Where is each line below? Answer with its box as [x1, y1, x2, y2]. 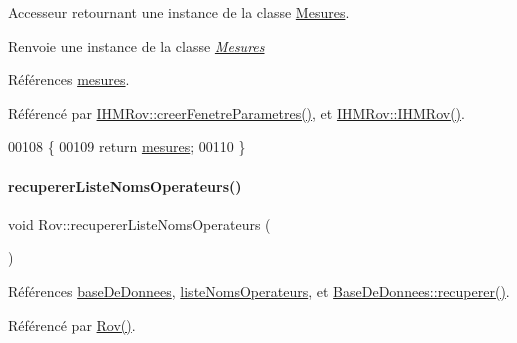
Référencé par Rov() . [8, 314, 136, 335]
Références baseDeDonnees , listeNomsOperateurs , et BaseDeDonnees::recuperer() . [8, 280, 510, 301]
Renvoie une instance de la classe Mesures [8, 35, 265, 56]
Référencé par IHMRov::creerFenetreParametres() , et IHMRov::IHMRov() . [8, 102, 465, 123]
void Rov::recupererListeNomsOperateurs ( [8, 213, 271, 234]
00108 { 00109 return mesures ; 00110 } [8, 136, 246, 157]
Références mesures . [8, 69, 130, 90]
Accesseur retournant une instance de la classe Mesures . [8, 2, 350, 22]
